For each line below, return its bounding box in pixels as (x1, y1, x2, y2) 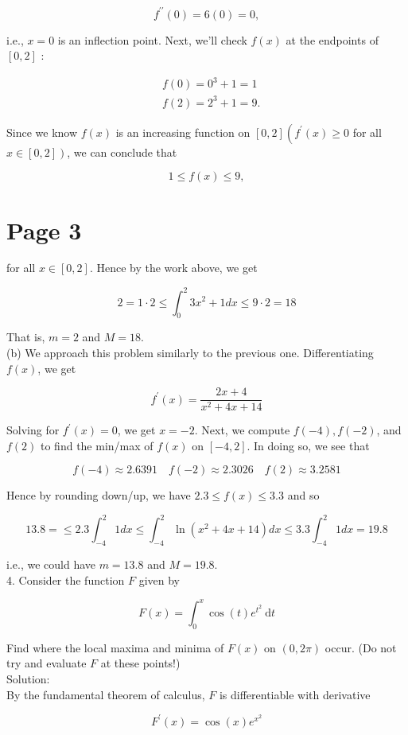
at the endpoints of (286, 31, 379, 48)
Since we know (6, 123, 78, 140)
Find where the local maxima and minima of (6, 639, 224, 655)
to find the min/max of (41, 437, 153, 453)
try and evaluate (6, 655, 87, 671)
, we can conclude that (67, 143, 177, 160)
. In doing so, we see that (247, 437, 370, 453)
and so (287, 487, 320, 504)
